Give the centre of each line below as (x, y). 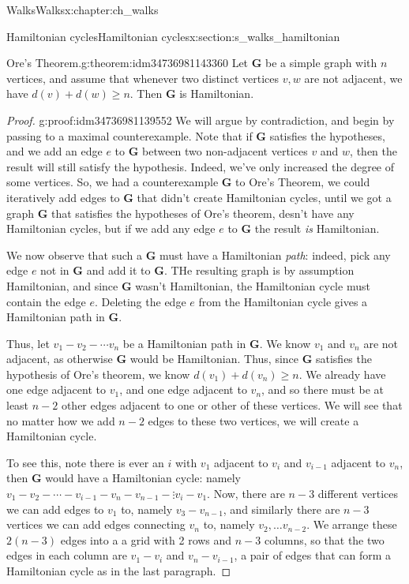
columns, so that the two (324, 539)
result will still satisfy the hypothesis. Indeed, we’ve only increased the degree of (201, 166)
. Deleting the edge (140, 301)
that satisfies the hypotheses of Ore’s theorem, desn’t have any (203, 213)
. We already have (342, 374)
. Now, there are (246, 494)
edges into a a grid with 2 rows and (146, 539)
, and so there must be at (323, 389)
